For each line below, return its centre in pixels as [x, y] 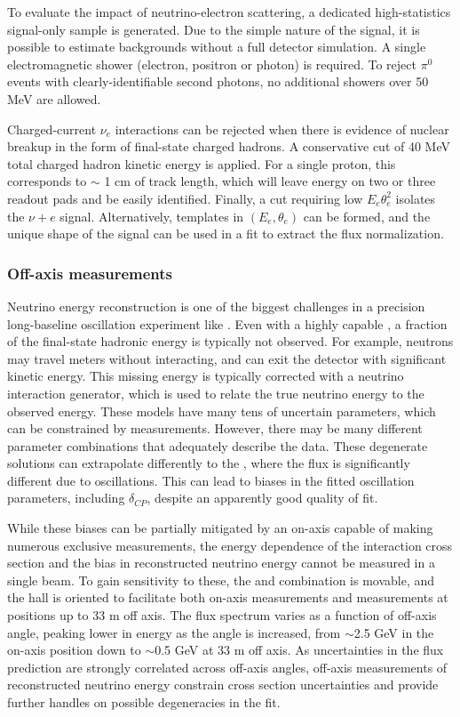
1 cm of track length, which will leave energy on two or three [270, 181]
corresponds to [47, 181]
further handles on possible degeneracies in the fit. [144, 702]
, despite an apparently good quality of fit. [262, 498]
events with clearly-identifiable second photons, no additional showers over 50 [218, 81]
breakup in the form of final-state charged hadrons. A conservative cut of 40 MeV [229, 146]
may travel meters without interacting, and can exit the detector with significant [227, 358]
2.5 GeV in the [394, 632]
